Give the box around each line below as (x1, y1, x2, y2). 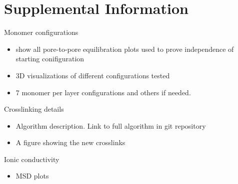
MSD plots (15, 171, 49, 181)
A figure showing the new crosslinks (15, 137, 125, 148)
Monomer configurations (4, 27, 78, 37)
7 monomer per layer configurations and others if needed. (15, 87, 191, 97)
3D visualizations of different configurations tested (15, 70, 170, 80)
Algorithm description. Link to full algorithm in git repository (15, 120, 206, 131)
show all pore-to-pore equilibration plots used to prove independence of (15, 43, 234, 54)
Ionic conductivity (4, 154, 59, 164)
